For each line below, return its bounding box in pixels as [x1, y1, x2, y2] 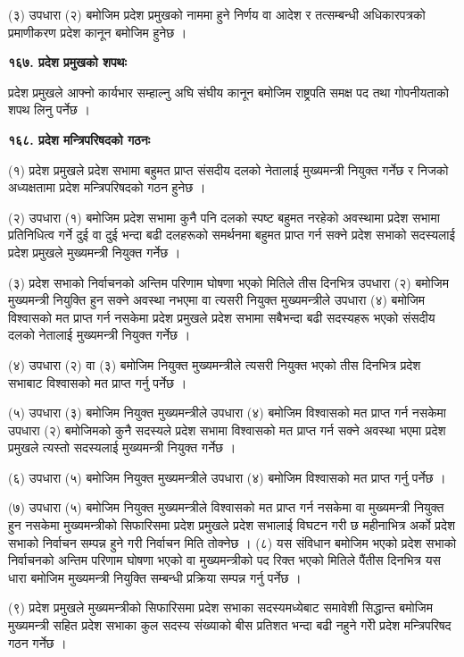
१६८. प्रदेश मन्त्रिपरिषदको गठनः [8, 130, 151, 148]
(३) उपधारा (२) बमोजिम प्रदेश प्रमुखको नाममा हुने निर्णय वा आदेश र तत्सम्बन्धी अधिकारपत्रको [8, 5, 426, 23]
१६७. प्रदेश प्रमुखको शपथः [8, 53, 127, 72]
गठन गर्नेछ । [8, 633, 67, 652]
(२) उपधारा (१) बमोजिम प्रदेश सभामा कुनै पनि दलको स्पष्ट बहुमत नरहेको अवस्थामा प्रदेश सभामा [8, 207, 440, 226]
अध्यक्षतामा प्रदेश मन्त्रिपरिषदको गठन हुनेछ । [8, 178, 206, 197]
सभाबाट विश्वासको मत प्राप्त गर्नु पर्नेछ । [8, 373, 187, 392]
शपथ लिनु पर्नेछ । [8, 100, 90, 119]
